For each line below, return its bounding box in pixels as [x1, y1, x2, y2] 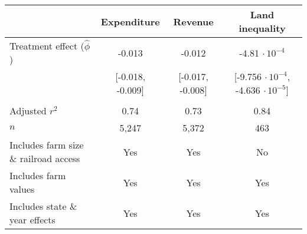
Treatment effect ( [9, 39, 84, 52]
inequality [239, 21, 286, 35]
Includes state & [9, 199, 77, 213]
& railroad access [9, 151, 80, 165]
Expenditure [100, 14, 160, 28]
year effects [9, 213, 55, 226]
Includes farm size [9, 138, 84, 151]
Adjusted [9, 104, 47, 117]
